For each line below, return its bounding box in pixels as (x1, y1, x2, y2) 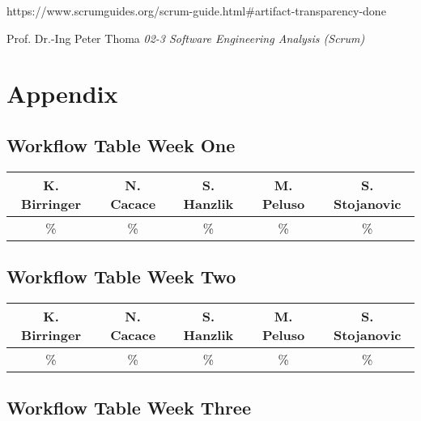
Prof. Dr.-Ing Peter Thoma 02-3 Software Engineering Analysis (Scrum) (6, 29, 365, 46)
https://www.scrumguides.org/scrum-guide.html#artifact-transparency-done (6, 2, 386, 19)
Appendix (6, 77, 118, 110)
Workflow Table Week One (6, 132, 236, 157)
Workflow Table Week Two (6, 264, 236, 289)
